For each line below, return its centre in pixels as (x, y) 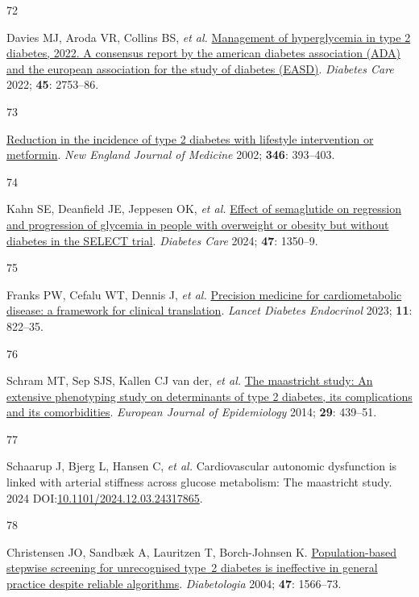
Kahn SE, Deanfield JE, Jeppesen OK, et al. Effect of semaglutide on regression (204, 209)
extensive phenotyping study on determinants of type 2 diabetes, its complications (209, 396)
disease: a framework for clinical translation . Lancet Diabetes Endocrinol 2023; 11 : (209, 310)
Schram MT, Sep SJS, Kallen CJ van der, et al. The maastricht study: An (190, 380)
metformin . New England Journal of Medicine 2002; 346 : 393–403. (171, 154)
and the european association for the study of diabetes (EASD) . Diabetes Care (200, 68)
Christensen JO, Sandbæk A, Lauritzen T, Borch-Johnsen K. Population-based (202, 551)
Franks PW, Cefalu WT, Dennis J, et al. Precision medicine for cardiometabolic (204, 294)
